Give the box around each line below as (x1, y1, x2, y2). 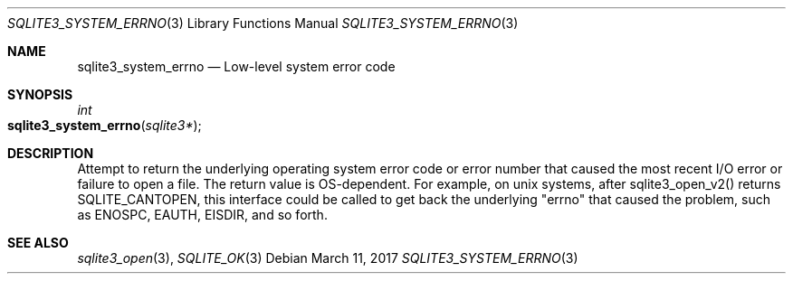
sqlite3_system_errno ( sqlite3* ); (7, 117, 202, 133)
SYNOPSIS (7, 87, 73, 102)
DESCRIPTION (7, 145, 94, 161)
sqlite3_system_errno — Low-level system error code (77, 59, 396, 74)
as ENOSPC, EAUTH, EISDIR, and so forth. (77, 207, 328, 222)
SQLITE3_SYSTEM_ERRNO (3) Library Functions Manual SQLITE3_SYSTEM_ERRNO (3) (7, 15, 519, 31)
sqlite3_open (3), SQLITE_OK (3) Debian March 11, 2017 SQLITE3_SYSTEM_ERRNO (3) (77, 250, 578, 266)
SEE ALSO (7, 235, 69, 250)
